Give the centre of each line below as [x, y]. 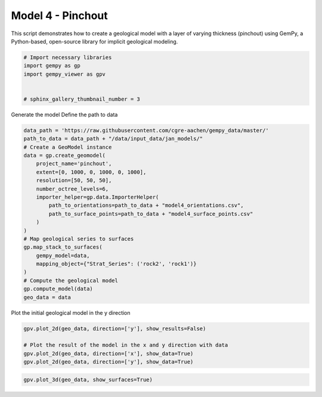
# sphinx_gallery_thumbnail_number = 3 [82, 99]
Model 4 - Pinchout [60, 15]
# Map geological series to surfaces [79, 239]
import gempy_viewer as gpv [64, 74]
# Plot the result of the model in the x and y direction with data [126, 345]
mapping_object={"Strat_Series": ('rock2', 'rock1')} [116, 264]
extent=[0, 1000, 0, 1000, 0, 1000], [91, 172]
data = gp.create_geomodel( [64, 156]
